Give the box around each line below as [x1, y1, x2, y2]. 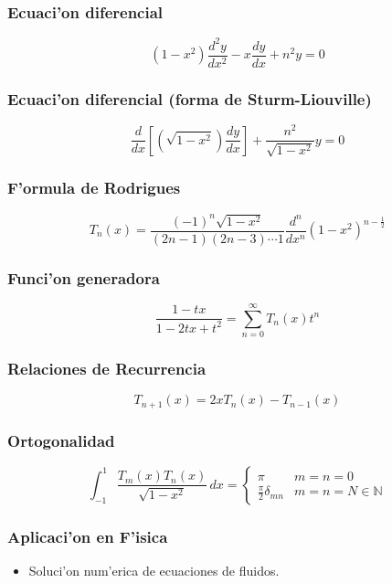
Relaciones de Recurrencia [7, 356, 207, 379]
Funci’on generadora [7, 266, 160, 289]
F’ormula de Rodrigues [7, 176, 181, 199]
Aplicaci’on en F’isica [7, 525, 168, 547]
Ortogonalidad [7, 429, 115, 451]
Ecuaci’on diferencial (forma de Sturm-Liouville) [7, 87, 372, 110]
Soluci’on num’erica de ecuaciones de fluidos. [28, 561, 280, 580]
